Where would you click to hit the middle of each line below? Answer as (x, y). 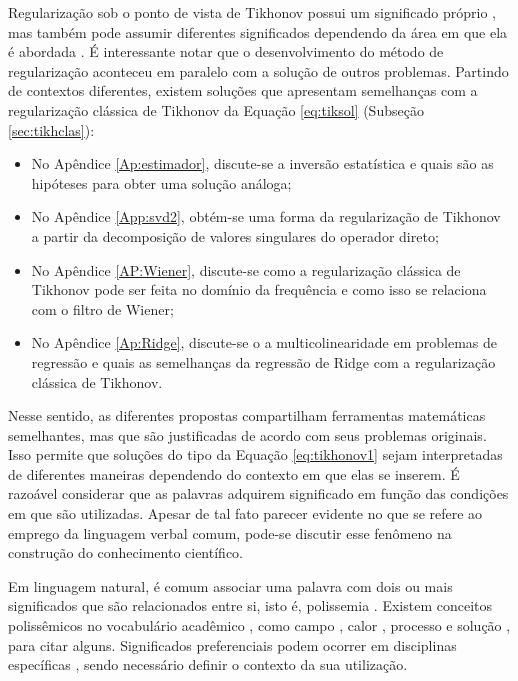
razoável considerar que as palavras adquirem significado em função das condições (258, 493)
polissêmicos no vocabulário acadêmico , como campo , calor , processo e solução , (259, 625)
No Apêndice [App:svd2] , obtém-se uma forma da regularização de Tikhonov (266, 216)
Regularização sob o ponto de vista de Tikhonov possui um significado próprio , (252, 12)
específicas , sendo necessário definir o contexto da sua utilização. (208, 664)
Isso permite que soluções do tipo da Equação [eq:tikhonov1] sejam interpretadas (255, 454)
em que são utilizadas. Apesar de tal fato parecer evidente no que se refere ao (245, 513)
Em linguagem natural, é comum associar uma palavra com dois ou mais (230, 585)
